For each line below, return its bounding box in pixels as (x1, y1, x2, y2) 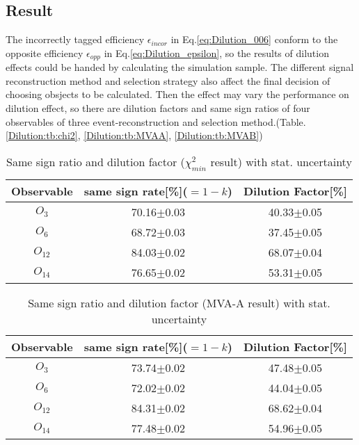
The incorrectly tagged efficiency (6, 32, 145, 47)
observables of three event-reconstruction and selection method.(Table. (6, 114, 306, 129)
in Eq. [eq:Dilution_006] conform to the (170, 32, 338, 47)
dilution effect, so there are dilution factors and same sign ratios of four (6, 101, 310, 115)
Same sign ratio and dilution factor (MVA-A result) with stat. (28, 295, 330, 311)
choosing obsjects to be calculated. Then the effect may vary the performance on (6, 87, 349, 102)
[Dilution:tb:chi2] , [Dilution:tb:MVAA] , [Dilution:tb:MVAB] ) (6, 128, 263, 143)
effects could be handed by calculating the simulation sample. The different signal (6, 60, 354, 74)
